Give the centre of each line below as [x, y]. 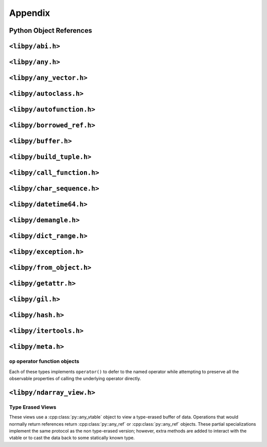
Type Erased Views [33, 407]
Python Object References [51, 31]
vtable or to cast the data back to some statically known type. [72, 438]
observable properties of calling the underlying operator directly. [75, 379]
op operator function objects [44, 361]
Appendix [30, 13]
